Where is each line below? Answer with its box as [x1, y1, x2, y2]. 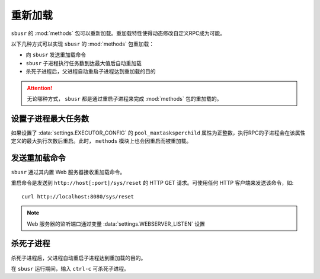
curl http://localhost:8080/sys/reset [21, 193, 135, 200]
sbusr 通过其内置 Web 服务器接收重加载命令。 [11, 169, 126, 176]
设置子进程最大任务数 [11, 113, 89, 124]
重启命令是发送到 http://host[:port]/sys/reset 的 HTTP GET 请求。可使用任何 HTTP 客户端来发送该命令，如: [11, 179, 294, 187]
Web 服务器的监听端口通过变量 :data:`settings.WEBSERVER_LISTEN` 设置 [27, 220, 206, 227]
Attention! [27, 84, 53, 91]
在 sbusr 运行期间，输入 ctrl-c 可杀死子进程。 [11, 265, 130, 272]
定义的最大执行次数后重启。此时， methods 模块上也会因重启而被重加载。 [11, 137, 192, 145]
